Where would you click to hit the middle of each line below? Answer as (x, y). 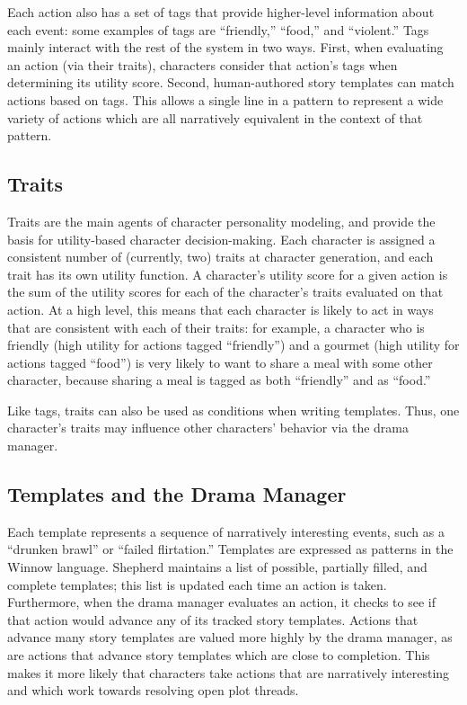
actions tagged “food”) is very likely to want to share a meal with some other (220, 362)
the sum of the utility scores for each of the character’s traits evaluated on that (225, 292)
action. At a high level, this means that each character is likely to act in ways (220, 309)
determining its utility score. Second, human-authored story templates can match (231, 82)
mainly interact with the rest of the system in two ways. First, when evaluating (225, 47)
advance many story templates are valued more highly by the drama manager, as (230, 637)
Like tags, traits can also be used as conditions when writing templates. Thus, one (233, 410)
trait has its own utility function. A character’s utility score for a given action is (228, 274)
